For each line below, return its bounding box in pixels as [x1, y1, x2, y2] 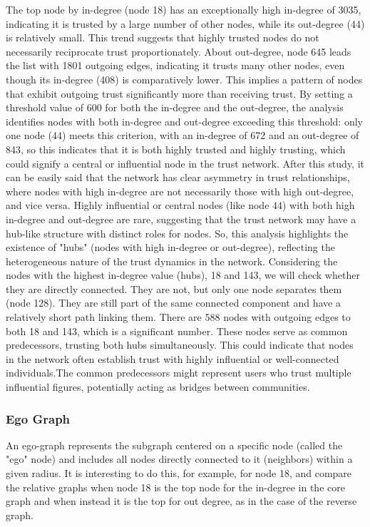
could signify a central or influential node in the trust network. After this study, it [6, 155, 365, 170]
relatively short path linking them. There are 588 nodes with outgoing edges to [6, 309, 351, 324]
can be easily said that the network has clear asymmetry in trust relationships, [6, 170, 350, 185]
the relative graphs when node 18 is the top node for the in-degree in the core [6, 479, 345, 494]
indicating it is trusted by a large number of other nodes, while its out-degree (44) [6, 16, 365, 31]
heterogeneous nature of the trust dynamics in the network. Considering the [6, 253, 338, 268]
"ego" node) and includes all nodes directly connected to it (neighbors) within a [6, 451, 353, 466]
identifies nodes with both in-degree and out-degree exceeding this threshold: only [6, 113, 363, 128]
